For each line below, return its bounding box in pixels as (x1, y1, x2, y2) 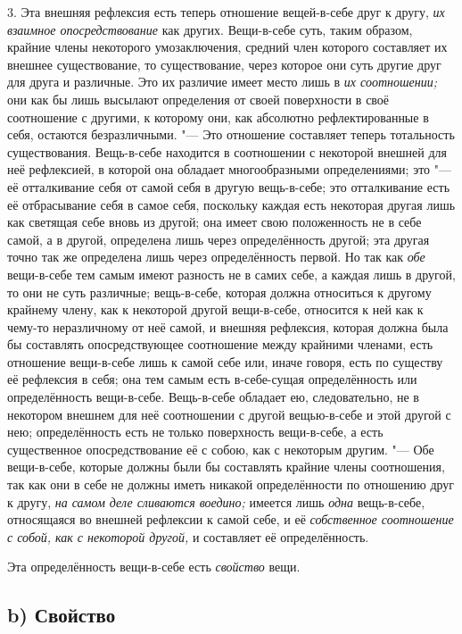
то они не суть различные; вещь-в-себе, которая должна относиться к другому (7, 282, 432, 301)
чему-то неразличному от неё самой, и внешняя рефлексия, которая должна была (7, 317, 449, 336)
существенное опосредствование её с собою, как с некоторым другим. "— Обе (7, 439, 434, 458)
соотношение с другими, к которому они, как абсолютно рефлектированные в (7, 107, 429, 126)
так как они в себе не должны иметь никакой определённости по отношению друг (7, 475, 455, 494)
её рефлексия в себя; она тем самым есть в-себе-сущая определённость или (7, 370, 417, 388)
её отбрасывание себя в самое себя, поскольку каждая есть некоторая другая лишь (7, 195, 456, 213)
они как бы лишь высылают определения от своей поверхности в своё (7, 89, 390, 108)
